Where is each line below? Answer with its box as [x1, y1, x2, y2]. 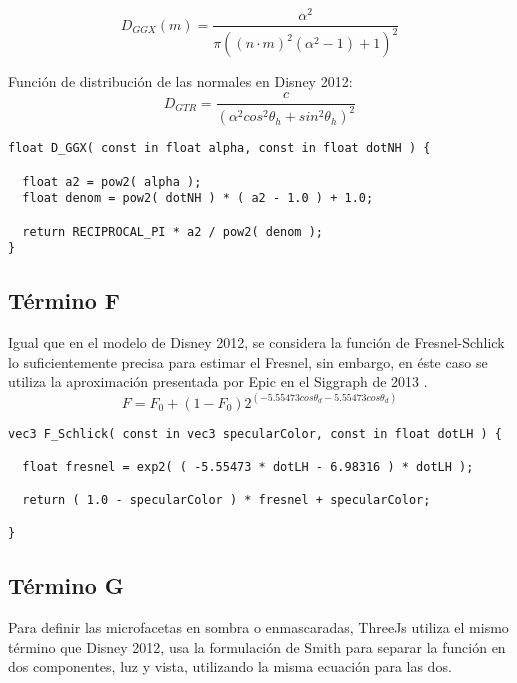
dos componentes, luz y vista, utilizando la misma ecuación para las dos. [8, 656, 452, 677]
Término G [8, 570, 124, 601]
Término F [8, 285, 121, 316]
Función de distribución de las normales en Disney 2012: [8, 71, 353, 92]
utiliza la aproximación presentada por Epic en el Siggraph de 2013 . [8, 371, 428, 392]
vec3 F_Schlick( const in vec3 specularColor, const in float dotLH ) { [8, 426, 502, 441]
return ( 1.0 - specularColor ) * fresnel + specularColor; [22, 493, 431, 508]
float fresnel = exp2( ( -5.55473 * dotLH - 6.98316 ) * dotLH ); [22, 459, 474, 474]
